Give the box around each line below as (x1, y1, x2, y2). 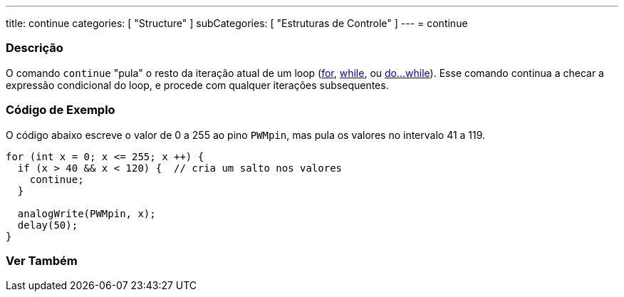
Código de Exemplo (6, 103, 115, 118)
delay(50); (17, 219, 78, 231)
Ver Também (6, 253, 78, 268)
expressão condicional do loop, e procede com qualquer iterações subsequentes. (6, 78, 389, 91)
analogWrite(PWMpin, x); (17, 207, 156, 219)
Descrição (6, 41, 63, 56)
